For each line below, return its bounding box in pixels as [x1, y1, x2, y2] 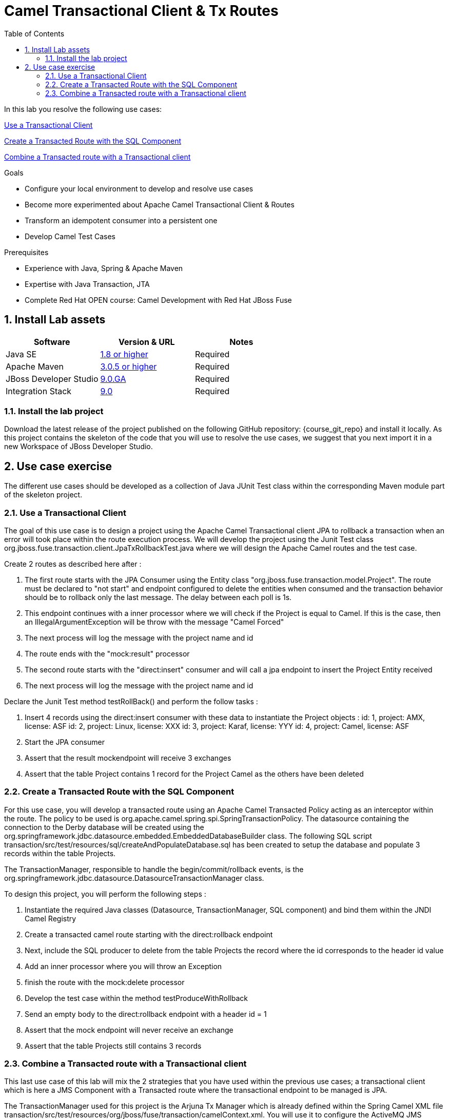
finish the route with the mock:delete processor [25, 977, 185, 987]
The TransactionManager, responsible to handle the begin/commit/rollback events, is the [4, 864, 304, 874]
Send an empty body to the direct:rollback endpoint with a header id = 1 [25, 1009, 267, 1018]
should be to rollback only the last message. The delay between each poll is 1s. [25, 592, 292, 602]
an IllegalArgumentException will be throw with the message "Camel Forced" [25, 617, 284, 626]
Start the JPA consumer [25, 737, 105, 746]
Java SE [6, 349, 37, 359]
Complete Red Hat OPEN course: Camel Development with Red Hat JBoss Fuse [25, 295, 292, 304]
